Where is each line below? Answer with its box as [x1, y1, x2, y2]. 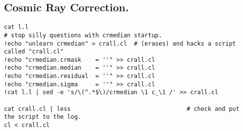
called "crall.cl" [4, 48, 64, 55]
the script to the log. [4, 113, 81, 121]
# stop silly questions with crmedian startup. [4, 31, 162, 39]
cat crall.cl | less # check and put [4, 105, 240, 112]
